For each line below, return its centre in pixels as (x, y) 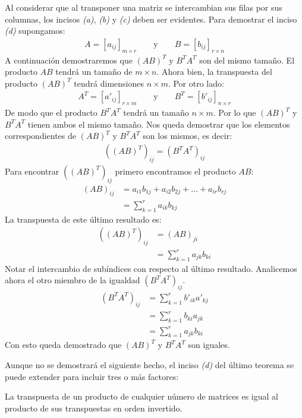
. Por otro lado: (196, 83)
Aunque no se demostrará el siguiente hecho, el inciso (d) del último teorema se (150, 365)
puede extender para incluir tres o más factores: (92, 376)
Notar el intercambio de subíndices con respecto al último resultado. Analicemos (151, 268)
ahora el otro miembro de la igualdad (73, 280)
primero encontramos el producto (175, 171)
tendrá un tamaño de (94, 72)
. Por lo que (235, 113)
